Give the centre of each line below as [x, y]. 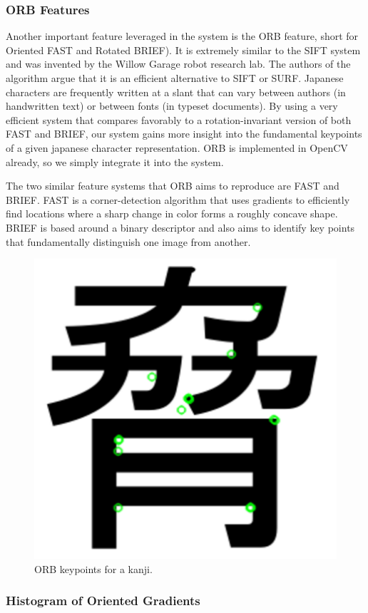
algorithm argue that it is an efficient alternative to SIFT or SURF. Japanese [175, 78]
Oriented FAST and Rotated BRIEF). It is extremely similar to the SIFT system [183, 50]
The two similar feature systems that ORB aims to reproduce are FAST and [173, 186]
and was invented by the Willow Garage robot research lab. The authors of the [178, 64]
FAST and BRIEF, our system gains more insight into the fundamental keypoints [184, 134]
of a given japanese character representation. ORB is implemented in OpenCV [177, 147]
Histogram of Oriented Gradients [103, 601]
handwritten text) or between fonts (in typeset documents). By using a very [172, 106]
